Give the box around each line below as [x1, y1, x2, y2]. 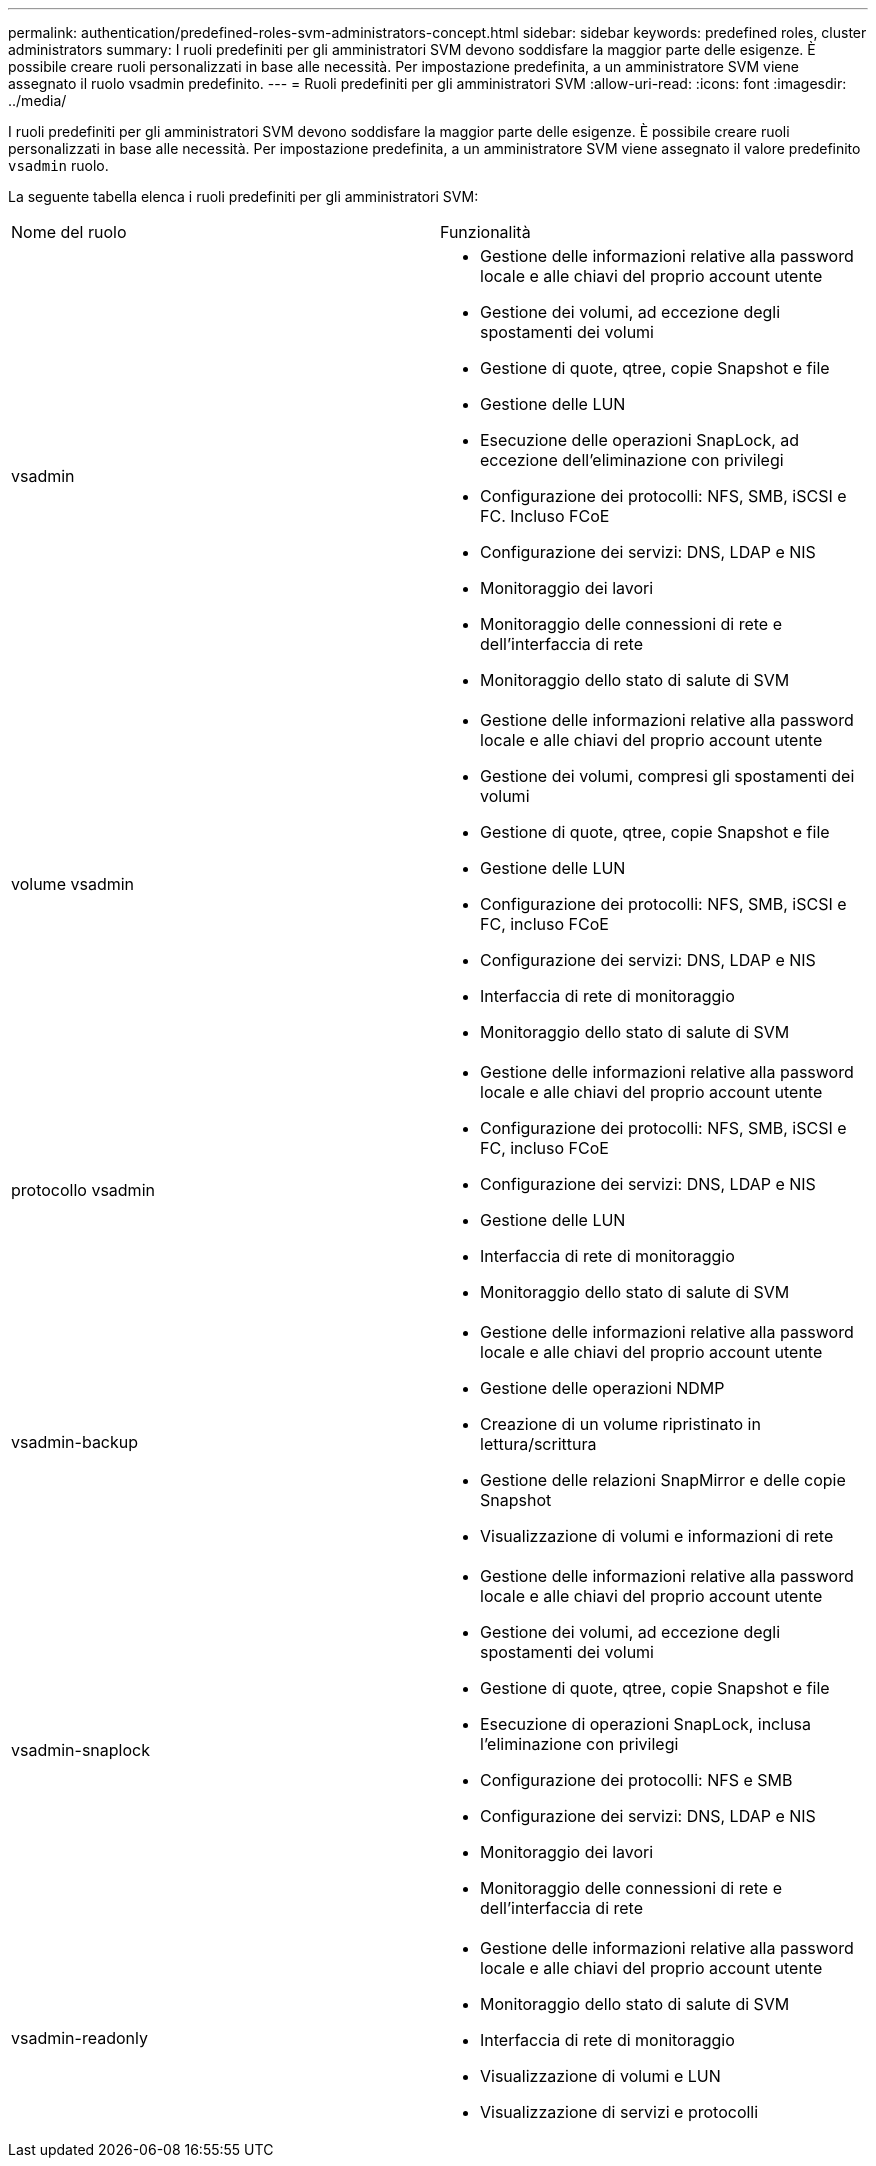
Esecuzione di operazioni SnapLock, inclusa [480, 1714, 812, 1734]
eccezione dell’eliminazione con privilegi [480, 450, 784, 470]
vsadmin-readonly [11, 2028, 148, 2048]
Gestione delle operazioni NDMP [480, 1378, 725, 1398]
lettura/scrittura [480, 1434, 597, 1454]
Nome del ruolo [11, 222, 127, 242]
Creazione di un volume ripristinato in [480, 1414, 761, 1434]
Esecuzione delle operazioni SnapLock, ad [480, 430, 800, 450]
